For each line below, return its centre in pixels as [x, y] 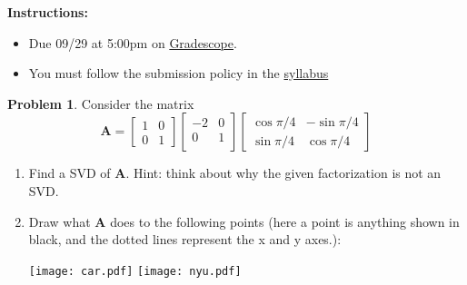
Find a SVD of [70, 173]
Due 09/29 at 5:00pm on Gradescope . [133, 42]
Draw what [60, 221]
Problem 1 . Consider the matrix [101, 103]
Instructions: [48, 12]
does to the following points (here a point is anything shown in [285, 221]
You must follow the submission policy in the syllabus [179, 73]
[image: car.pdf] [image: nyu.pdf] [135, 271]
